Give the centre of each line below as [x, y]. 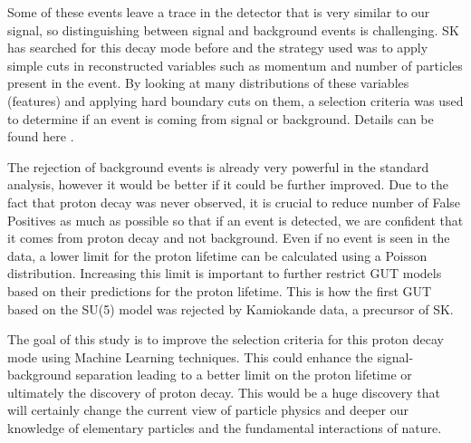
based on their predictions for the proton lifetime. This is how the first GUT [220, 290]
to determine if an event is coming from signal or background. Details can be [221, 118]
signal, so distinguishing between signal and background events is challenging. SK [233, 29]
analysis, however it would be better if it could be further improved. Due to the [228, 184]
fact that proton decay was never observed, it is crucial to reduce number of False [234, 202]
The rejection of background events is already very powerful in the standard [218, 166]
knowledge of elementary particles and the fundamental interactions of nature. [225, 428]
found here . [41, 136]
